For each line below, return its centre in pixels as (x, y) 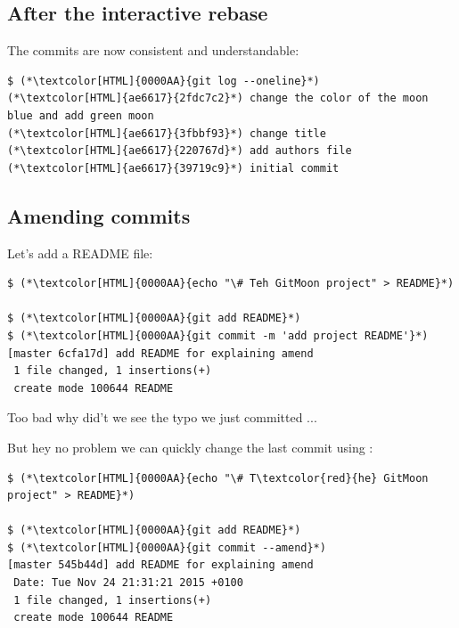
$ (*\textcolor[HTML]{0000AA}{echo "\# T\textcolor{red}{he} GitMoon (218, 478)
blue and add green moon (81, 115)
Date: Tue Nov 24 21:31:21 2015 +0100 (128, 583)
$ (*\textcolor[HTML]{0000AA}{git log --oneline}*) (164, 81)
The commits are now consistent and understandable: (153, 50)
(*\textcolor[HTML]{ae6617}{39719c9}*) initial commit (173, 168)
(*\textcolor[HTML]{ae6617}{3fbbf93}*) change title (167, 133)
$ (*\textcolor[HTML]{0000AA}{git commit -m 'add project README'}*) (218, 335)
